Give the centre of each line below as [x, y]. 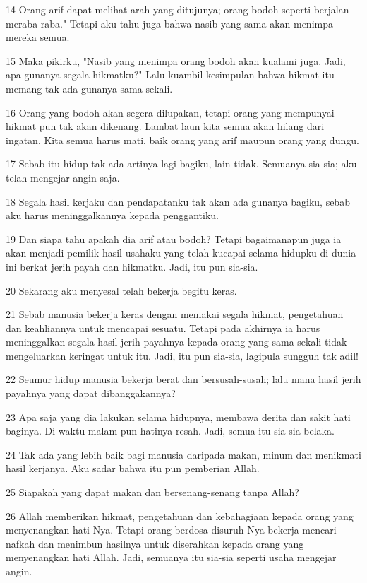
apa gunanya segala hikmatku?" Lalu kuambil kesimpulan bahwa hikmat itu [170, 75]
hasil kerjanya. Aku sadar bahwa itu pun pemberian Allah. [133, 468]
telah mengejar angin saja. [63, 177]
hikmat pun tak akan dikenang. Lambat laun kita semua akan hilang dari [165, 126]
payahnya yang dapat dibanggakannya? [91, 393]
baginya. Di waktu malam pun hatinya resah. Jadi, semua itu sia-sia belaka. [170, 431]
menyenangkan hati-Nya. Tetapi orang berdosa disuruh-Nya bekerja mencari [171, 530]
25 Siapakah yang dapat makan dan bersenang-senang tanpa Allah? [152, 492]
